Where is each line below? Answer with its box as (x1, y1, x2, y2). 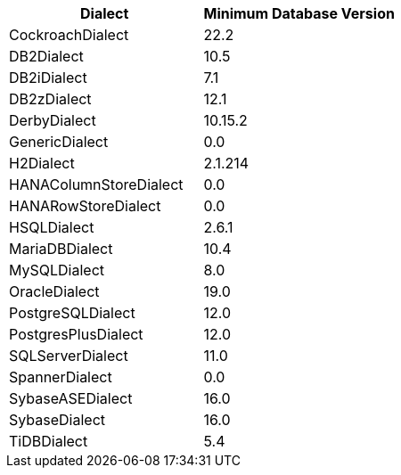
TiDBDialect (9, 432, 88, 450)
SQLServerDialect (9, 347, 128, 364)
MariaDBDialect (9, 240, 113, 258)
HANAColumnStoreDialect (9, 176, 184, 193)
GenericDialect (9, 133, 109, 151)
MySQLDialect (9, 261, 105, 279)
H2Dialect (9, 154, 75, 172)
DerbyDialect (9, 111, 96, 129)
